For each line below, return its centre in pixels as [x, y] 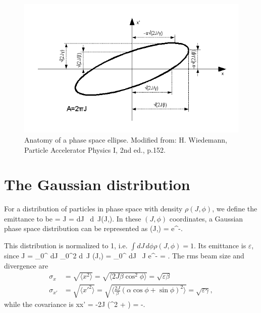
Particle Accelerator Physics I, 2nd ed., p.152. [95, 149]
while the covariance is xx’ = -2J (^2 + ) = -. [75, 304]
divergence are [26, 265]
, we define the [235, 209]
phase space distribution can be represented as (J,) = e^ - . [93, 228]
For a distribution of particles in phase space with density [93, 209]
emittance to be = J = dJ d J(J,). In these [73, 218]
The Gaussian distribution [97, 184]
